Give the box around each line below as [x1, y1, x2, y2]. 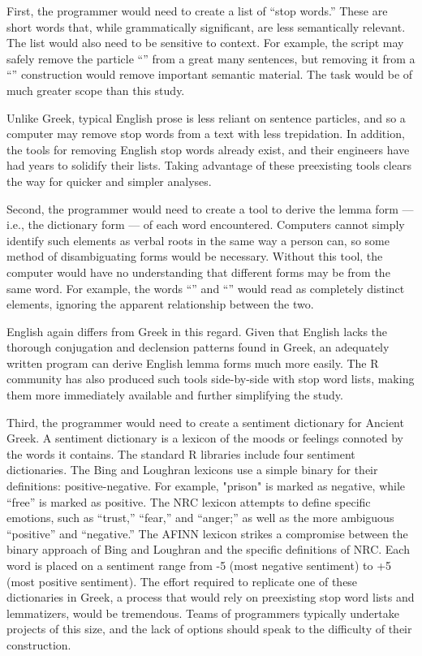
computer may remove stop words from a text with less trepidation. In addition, [6, 125, 405, 142]
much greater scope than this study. [6, 81, 185, 98]
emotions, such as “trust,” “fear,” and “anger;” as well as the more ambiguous [6, 509, 394, 526]
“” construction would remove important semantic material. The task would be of [6, 66, 413, 83]
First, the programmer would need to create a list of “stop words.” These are [6, 2, 388, 19]
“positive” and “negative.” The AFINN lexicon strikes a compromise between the [6, 524, 408, 542]
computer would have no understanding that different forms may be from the [6, 263, 390, 280]
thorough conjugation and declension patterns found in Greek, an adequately [6, 339, 390, 356]
